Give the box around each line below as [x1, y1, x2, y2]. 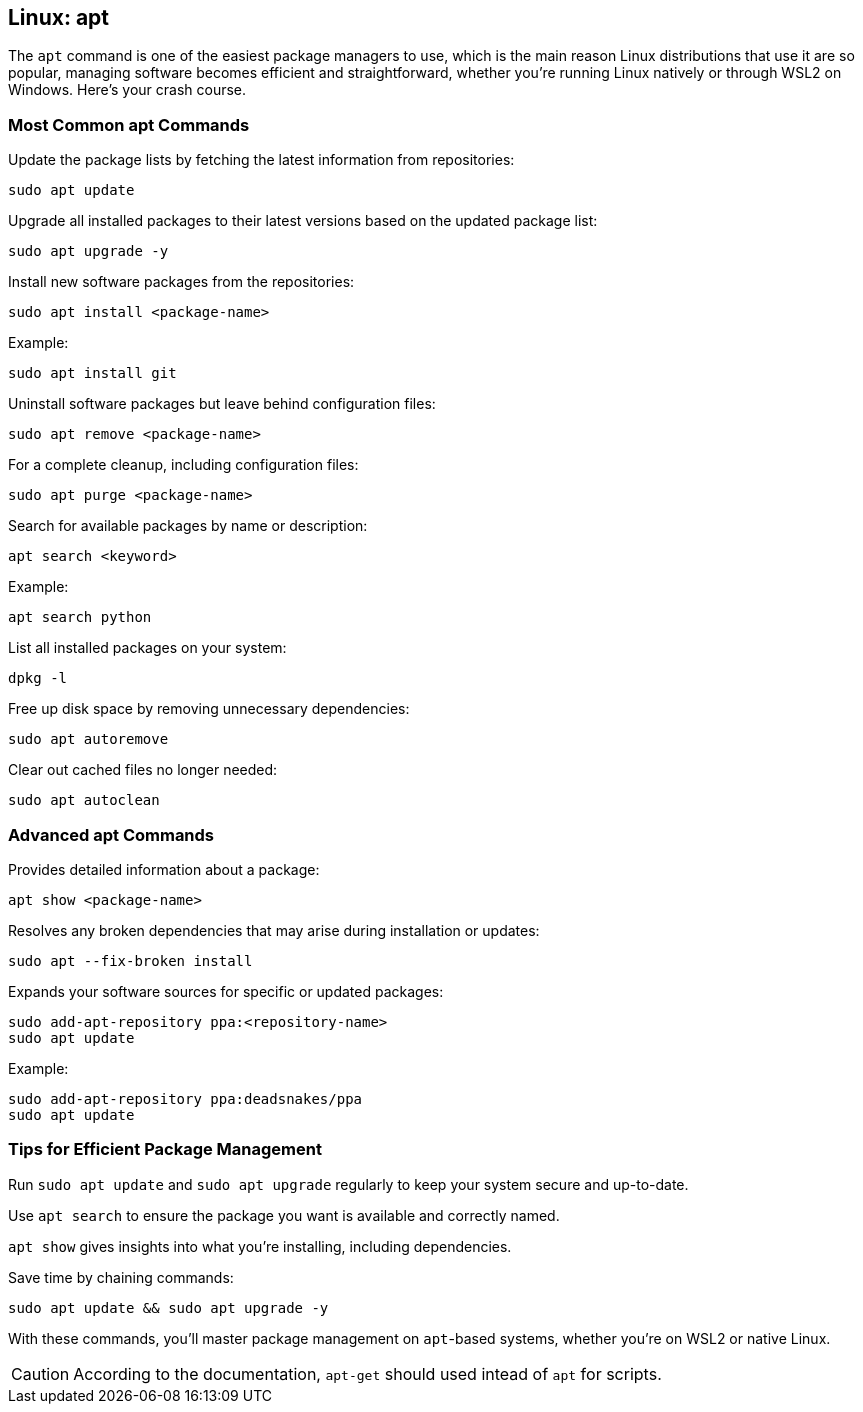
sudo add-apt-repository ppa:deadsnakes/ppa [8, 1090, 363, 1107]
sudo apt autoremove [8, 731, 169, 748]
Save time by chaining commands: [8, 1268, 234, 1286]
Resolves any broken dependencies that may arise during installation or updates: [8, 921, 540, 939]
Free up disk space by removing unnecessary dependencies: [8, 700, 410, 718]
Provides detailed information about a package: [8, 860, 320, 878]
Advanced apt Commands [8, 824, 215, 845]
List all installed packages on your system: [8, 639, 287, 657]
